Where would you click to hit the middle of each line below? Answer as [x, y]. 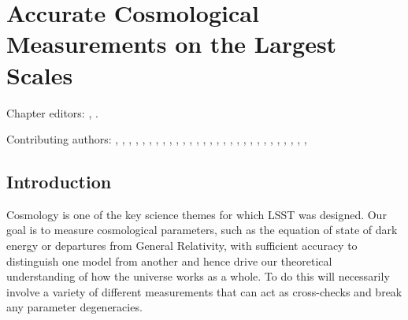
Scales [40, 74]
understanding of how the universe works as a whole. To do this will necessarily [198, 276]
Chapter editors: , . [52, 112]
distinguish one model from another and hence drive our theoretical [169, 260]
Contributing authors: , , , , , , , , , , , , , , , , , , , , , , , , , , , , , [157, 139]
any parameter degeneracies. [74, 307]
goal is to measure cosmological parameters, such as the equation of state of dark [202, 230]
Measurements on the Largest [172, 44]
